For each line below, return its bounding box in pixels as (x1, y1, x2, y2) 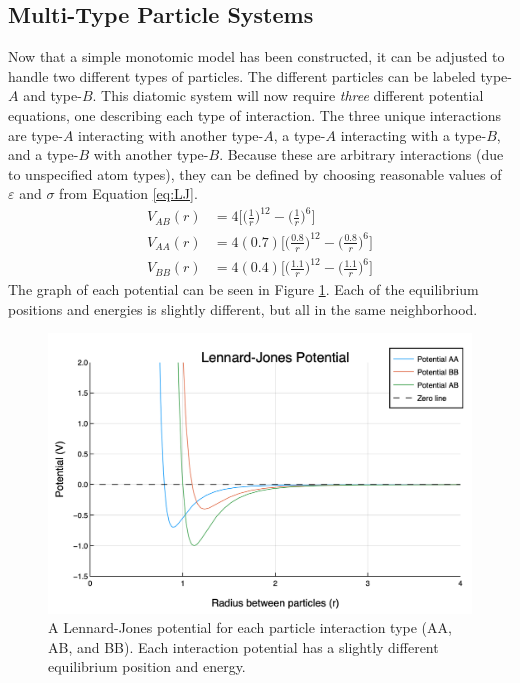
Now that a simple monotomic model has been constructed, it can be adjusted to (8, 46, 505, 67)
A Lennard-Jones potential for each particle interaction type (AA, (48, 617, 452, 638)
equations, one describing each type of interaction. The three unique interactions (8, 104, 502, 125)
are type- (8, 124, 63, 145)
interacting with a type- (340, 124, 487, 145)
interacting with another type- (78, 124, 264, 145)
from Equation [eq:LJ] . (59, 183, 198, 204)
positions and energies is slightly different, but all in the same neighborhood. (8, 298, 478, 319)
